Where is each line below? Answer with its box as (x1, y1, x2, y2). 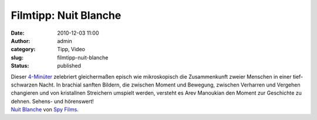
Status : (11, 62, 29, 69)
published (57, 62, 82, 69)
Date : (11, 29, 25, 36)
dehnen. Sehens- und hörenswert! (11, 98, 94, 105)
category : (11, 46, 36, 53)
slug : (11, 54, 23, 61)
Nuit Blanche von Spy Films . (11, 106, 79, 113)
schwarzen (11, 81, 38, 88)
